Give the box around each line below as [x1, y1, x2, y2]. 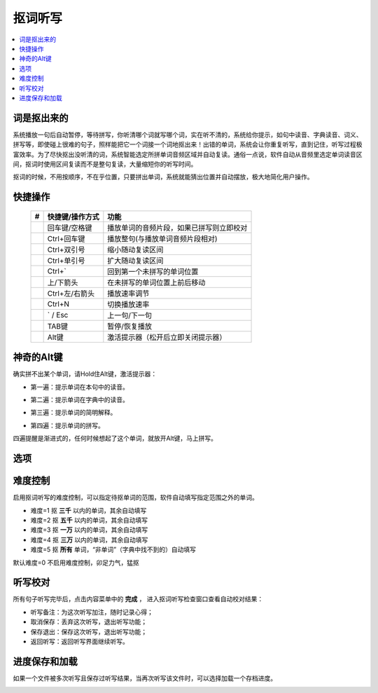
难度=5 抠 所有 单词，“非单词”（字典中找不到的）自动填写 [30, 545, 196, 554]
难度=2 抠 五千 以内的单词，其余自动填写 [30, 516, 148, 524]
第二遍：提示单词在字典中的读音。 [30, 396, 129, 404]
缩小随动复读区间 [107, 245, 164, 254]
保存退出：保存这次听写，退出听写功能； [30, 627, 147, 636]
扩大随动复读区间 [107, 256, 164, 266]
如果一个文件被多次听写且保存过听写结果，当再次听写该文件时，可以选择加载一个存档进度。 [13, 673, 276, 682]
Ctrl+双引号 [47, 245, 85, 254]
